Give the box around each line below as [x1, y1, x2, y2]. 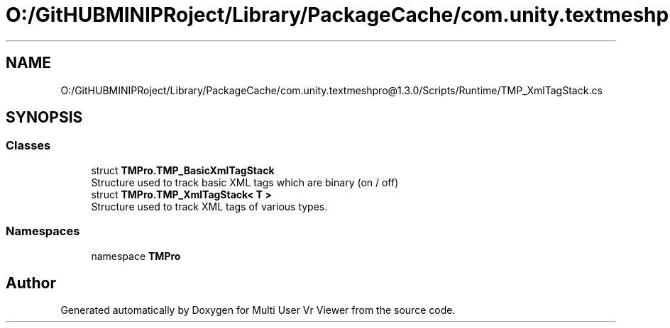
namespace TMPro [91, 249, 181, 262]
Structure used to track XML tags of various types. [91, 200, 328, 213]
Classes [6, 138, 51, 153]
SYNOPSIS [6, 108, 83, 127]
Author [6, 273, 56, 292]
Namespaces [6, 224, 80, 239]
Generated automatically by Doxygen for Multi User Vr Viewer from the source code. [60, 304, 456, 317]
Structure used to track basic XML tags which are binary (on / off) [91, 176, 399, 188]
